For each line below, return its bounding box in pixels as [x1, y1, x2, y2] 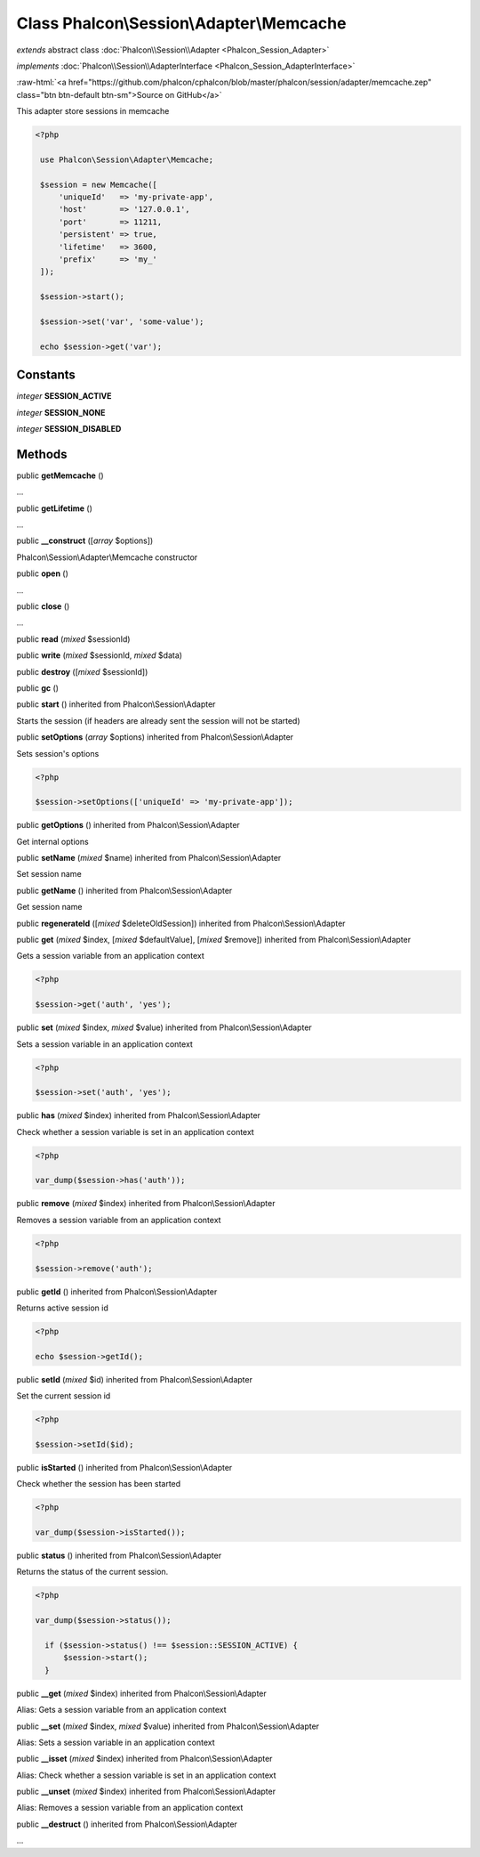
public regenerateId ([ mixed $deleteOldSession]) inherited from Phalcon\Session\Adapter [16, 918, 346, 928]
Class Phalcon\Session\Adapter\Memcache [16, 13, 347, 33]
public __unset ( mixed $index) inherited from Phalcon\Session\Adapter [16, 1786, 276, 1797]
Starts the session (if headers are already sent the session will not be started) [16, 715, 301, 726]
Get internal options [16, 836, 89, 847]
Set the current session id [16, 1391, 111, 1401]
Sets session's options [16, 748, 100, 758]
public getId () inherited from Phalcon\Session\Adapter [16, 1286, 218, 1297]
